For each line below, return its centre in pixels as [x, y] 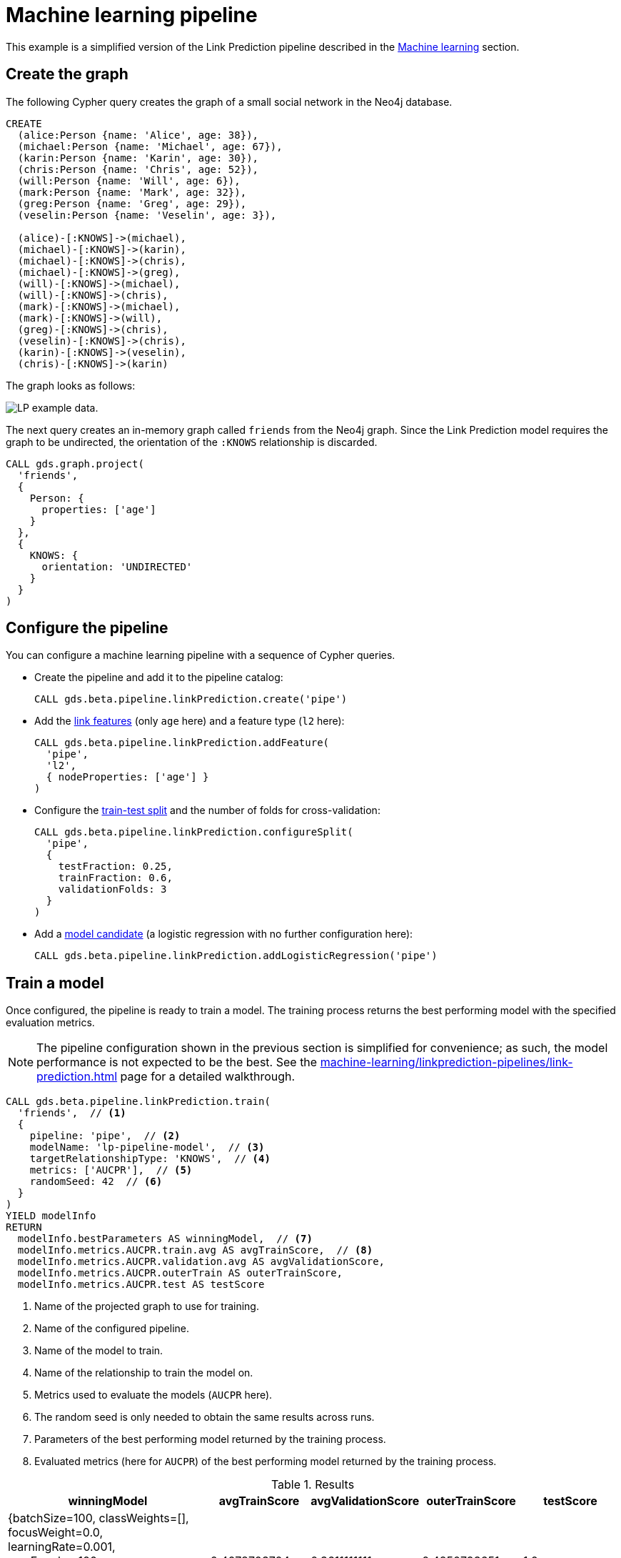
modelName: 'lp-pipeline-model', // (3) [147, 1147]
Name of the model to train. [99, 1351]
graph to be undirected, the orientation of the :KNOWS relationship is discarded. [192, 442]
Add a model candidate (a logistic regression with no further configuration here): [224, 934]
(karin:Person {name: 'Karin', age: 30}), [138, 158]
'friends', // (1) [72, 1113]
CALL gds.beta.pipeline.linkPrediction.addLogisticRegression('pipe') [236, 956]
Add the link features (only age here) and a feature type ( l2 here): [190, 721]
